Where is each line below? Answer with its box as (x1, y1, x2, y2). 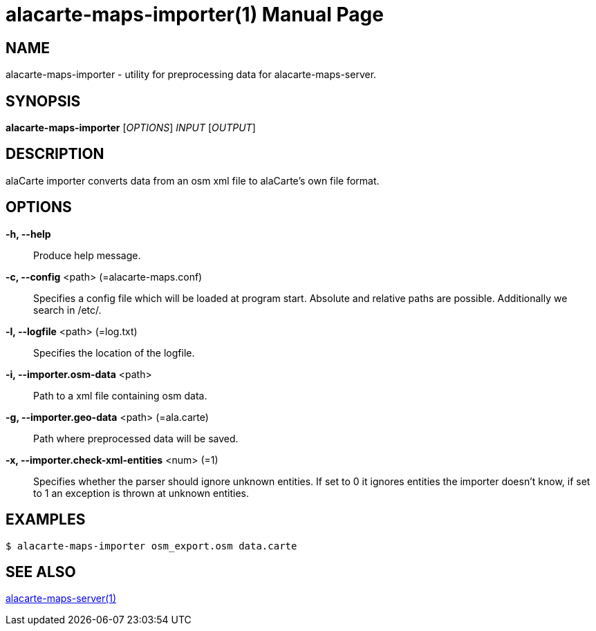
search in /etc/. (33, 303, 102, 316)
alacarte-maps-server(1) (6, 592, 117, 605)
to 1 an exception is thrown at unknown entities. (33, 487, 250, 499)
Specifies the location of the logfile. (33, 346, 195, 359)
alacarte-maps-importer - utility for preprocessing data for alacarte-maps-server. (6, 68, 377, 81)
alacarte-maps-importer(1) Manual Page (6, 3, 384, 26)
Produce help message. (33, 249, 141, 261)
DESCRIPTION (6, 145, 104, 163)
